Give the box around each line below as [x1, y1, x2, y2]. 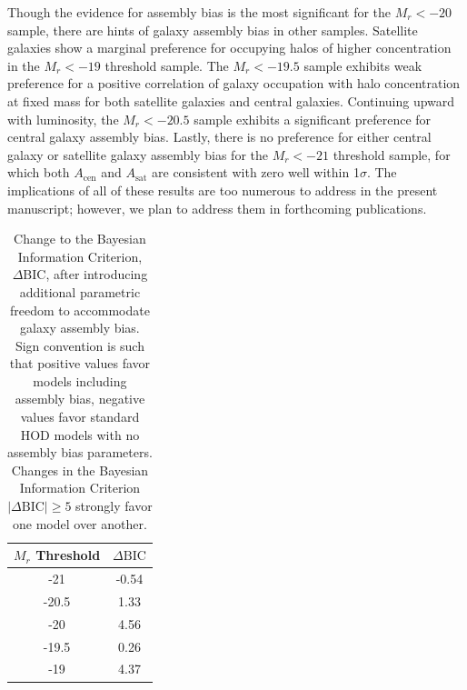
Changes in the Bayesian [11, 460, 149, 479]
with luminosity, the [7, 109, 119, 128]
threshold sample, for [333, 145, 451, 164]
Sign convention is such [15, 335, 144, 355]
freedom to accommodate [9, 300, 150, 319]
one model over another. [13, 514, 147, 533]
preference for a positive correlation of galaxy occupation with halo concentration [7, 74, 461, 93]
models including [33, 371, 127, 390]
